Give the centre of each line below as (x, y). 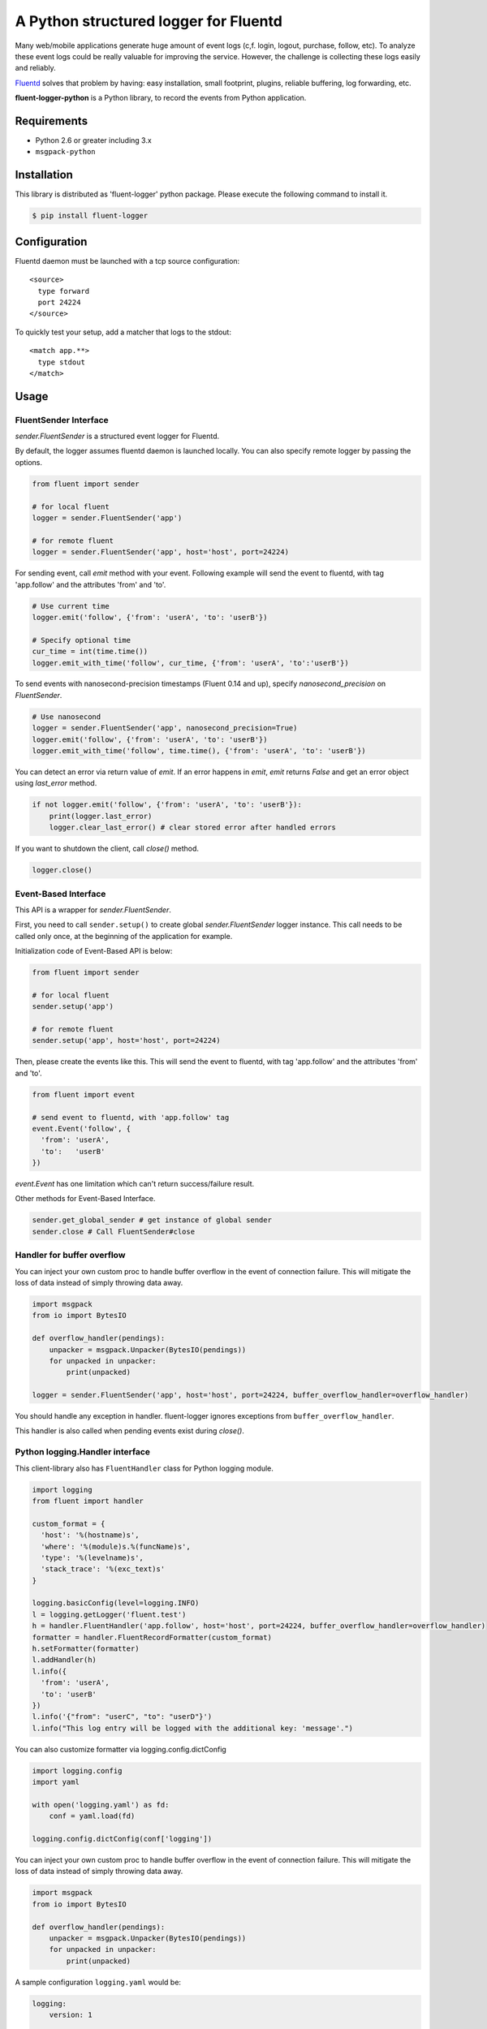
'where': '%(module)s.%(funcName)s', (116, 1547)
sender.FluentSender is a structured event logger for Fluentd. (117, 436)
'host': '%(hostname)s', (90, 1535)
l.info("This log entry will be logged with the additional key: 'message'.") (192, 1728)
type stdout (61, 362)
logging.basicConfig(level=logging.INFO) (116, 1603)
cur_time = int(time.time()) (90, 652)
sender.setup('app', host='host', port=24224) (126, 1040)
